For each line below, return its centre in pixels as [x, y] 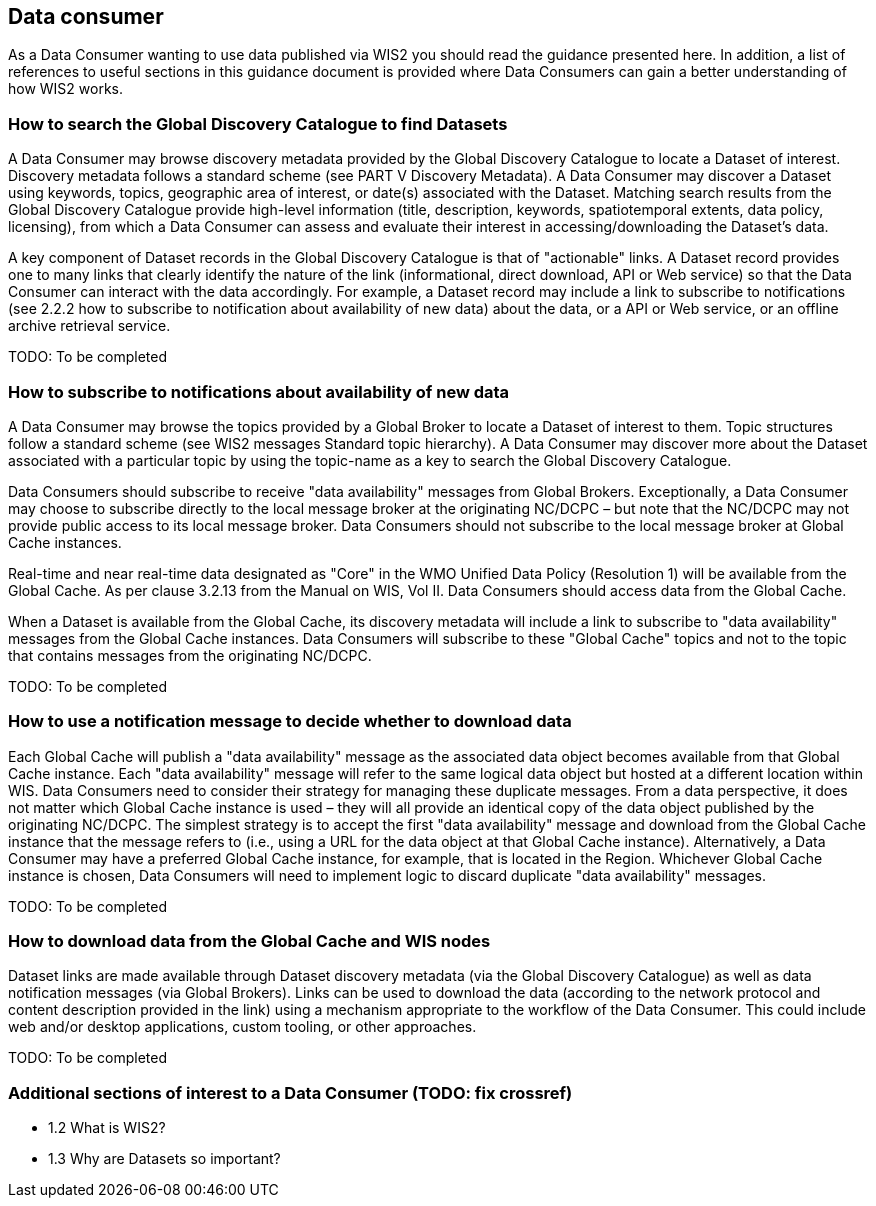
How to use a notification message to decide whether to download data [290, 721]
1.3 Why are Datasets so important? [164, 1159]
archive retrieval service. [89, 326]
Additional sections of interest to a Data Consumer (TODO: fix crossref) [290, 1092]
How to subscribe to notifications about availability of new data [259, 391]
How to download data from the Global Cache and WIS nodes [249, 941]
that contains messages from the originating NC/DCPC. [190, 655]
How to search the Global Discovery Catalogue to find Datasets [258, 123]
